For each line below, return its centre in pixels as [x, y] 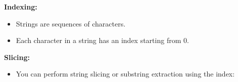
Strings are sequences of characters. [71, 23]
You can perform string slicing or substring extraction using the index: [125, 74]
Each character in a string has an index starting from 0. [102, 40]
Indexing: [21, 6]
